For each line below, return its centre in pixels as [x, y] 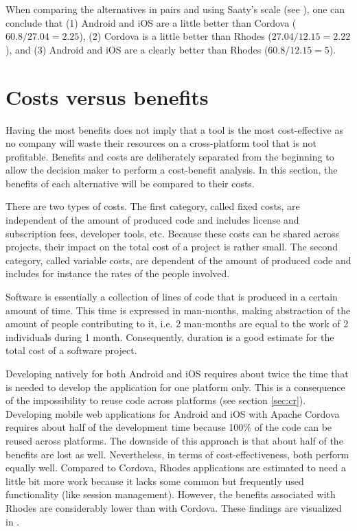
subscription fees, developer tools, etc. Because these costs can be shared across [173, 233]
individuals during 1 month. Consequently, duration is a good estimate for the [170, 337]
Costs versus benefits [107, 96]
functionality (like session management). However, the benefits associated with [171, 494]
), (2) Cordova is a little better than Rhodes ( [175, 36]
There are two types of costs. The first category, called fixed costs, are [153, 206]
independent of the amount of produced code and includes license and [152, 220]
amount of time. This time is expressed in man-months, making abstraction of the [178, 310]
